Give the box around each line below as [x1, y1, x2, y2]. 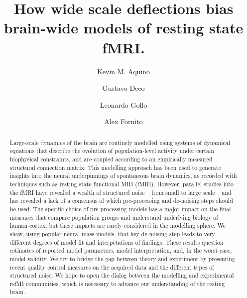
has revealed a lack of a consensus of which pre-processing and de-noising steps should [9, 196, 233, 205]
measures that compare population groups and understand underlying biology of [9, 213, 218, 221]
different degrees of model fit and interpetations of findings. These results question [9, 238, 224, 246]
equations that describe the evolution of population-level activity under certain [9, 147, 214, 155]
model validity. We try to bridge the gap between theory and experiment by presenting [9, 254, 235, 263]
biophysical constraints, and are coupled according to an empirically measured [9, 154, 213, 163]
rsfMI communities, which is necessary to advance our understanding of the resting [9, 279, 225, 288]
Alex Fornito [104, 116, 143, 127]
